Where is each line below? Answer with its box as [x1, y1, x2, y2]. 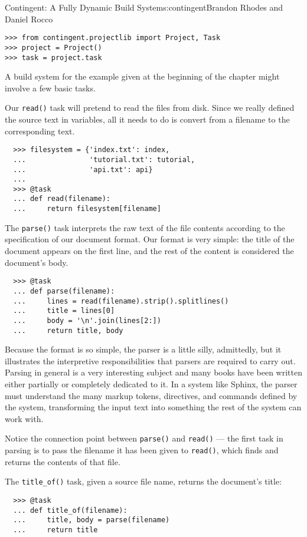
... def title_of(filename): [13, 506, 128, 515]
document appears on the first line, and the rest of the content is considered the [5, 245, 294, 257]
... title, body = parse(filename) [13, 516, 170, 525]
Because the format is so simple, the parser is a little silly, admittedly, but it [5, 343, 282, 355]
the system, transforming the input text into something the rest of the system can [5, 401, 302, 413]
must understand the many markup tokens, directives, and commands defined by [5, 389, 298, 401]
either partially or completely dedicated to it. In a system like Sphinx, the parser [5, 377, 298, 390]
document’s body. [5, 256, 68, 268]
